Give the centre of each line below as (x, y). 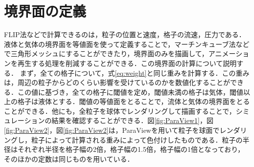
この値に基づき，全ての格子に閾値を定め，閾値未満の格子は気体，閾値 (130, 92)
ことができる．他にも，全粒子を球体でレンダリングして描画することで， (120, 111)
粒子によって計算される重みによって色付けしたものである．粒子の (137, 139)
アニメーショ (229, 53)
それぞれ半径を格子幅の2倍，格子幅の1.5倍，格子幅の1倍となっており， (131, 149)
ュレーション (24, 120)
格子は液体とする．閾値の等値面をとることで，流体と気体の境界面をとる (134, 101)
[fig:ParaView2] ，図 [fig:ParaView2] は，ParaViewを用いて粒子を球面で (112, 130)
